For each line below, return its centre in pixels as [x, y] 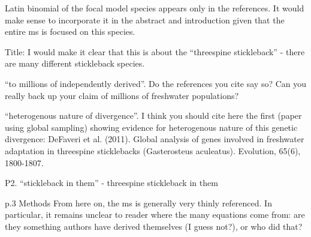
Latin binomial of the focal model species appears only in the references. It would [155, 8]
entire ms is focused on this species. [70, 31]
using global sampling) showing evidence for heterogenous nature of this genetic [151, 127]
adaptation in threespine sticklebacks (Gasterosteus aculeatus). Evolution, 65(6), [153, 150]
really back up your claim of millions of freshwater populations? [122, 95]
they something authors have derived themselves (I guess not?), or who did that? [154, 226]
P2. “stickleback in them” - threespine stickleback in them [111, 183]
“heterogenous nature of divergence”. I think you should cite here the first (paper [153, 115]
